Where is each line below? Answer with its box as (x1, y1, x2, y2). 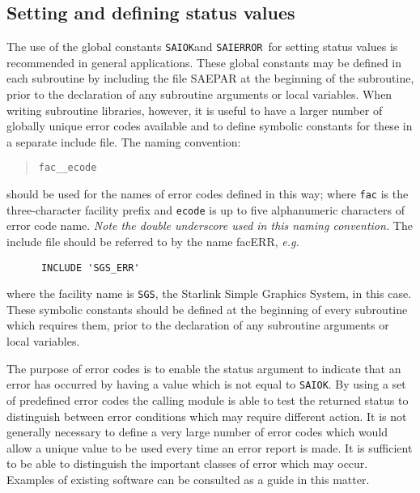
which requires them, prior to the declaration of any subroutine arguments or (6, 317, 389, 334)
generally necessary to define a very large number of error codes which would (6, 423, 388, 440)
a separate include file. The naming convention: (6, 133, 241, 150)
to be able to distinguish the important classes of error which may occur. (6, 455, 368, 472)
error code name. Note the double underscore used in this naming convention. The (6, 217, 413, 234)
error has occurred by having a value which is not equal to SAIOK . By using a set (6, 376, 406, 393)
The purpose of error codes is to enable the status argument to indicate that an (6, 359, 401, 376)
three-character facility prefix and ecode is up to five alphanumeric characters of (6, 201, 405, 218)
